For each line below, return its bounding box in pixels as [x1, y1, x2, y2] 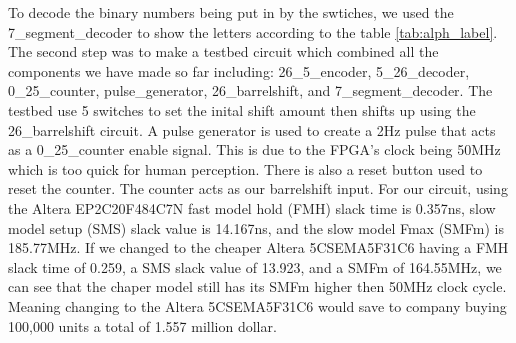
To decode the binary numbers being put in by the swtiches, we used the [8, 2, 454, 22]
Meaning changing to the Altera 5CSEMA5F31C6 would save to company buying [8, 295, 507, 316]
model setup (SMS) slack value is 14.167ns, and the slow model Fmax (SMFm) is [8, 217, 504, 238]
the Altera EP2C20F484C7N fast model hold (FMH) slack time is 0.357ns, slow [8, 197, 496, 218]
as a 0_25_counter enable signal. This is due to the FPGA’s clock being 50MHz [8, 139, 501, 160]
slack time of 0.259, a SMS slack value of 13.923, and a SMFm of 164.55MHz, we [8, 256, 502, 277]
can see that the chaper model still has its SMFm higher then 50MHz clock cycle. [8, 276, 507, 297]
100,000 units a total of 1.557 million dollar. [8, 315, 277, 336]
